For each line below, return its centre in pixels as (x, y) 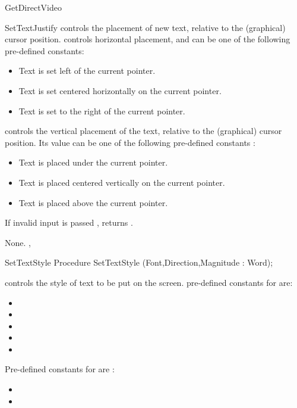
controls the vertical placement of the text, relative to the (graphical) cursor (143, 131)
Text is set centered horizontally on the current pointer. (120, 90)
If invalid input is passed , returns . (69, 222)
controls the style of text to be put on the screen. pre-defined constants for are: (149, 282)
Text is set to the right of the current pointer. (102, 110)
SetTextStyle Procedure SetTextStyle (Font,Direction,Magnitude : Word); (139, 262)
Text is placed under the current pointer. (93, 162)
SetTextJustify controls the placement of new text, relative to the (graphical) (145, 27)
